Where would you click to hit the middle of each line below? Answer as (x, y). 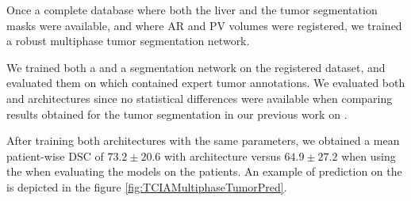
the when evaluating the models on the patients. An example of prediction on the (204, 171)
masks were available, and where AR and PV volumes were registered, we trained (204, 25)
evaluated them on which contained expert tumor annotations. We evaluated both (206, 83)
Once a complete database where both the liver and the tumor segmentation (192, 9)
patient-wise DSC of (55, 155)
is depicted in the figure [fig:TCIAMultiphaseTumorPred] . (147, 186)
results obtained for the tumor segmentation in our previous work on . (177, 114)
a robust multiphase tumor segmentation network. (128, 41)
